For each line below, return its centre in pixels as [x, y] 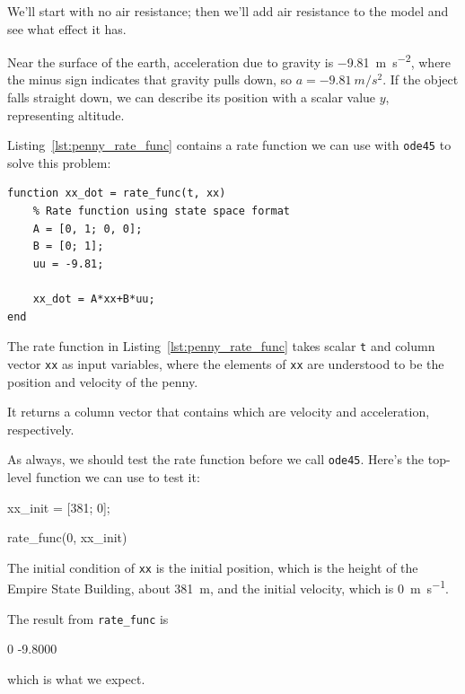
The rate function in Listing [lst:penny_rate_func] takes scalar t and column [221, 346]
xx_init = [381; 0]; [59, 507]
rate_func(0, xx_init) [67, 537]
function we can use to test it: [118, 476]
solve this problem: [59, 162]
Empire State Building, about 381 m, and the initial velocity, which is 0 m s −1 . [228, 587]
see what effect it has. [67, 28]
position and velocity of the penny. [103, 381]
